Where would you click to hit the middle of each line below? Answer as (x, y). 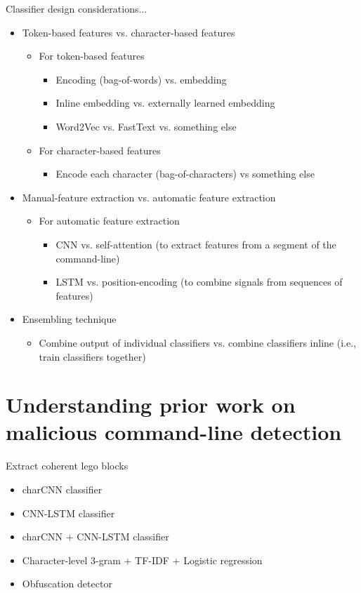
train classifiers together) (92, 356)
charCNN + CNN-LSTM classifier (96, 537)
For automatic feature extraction (109, 221)
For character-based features (100, 150)
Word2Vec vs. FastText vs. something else (146, 126)
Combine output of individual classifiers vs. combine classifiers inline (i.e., (197, 342)
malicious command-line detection (174, 432)
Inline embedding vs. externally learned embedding (165, 103)
